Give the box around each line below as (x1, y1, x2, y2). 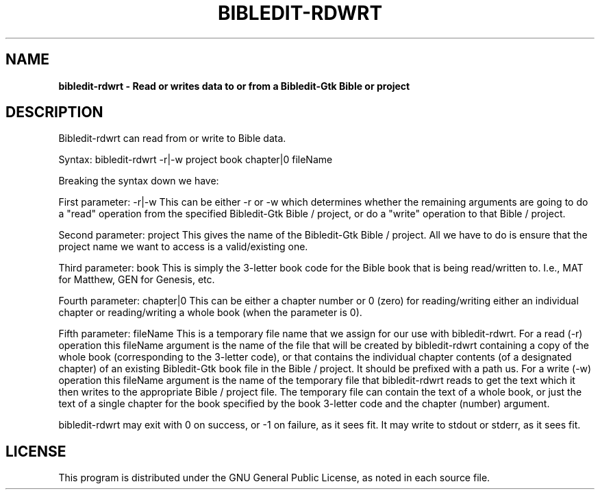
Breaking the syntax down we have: (58, 175, 219, 187)
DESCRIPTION (5, 104, 103, 121)
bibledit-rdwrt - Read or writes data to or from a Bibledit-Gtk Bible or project (58, 80, 410, 92)
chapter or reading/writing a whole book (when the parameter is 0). (58, 306, 362, 319)
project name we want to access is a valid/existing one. (58, 241, 308, 253)
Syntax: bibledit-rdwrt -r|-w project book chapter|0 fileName (58, 154, 333, 166)
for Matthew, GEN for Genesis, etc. (58, 274, 215, 286)
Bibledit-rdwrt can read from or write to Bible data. (58, 132, 286, 145)
